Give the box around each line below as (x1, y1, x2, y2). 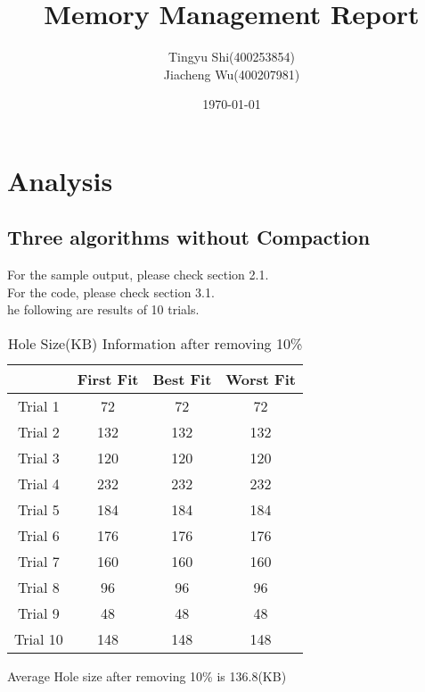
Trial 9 (18, 603, 60, 624)
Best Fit (152, 369, 212, 390)
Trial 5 (18, 499, 60, 521)
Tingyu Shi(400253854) (168, 47, 295, 66)
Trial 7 (18, 551, 60, 572)
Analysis (7, 162, 113, 198)
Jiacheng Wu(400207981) (163, 64, 300, 83)
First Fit (77, 369, 139, 390)
